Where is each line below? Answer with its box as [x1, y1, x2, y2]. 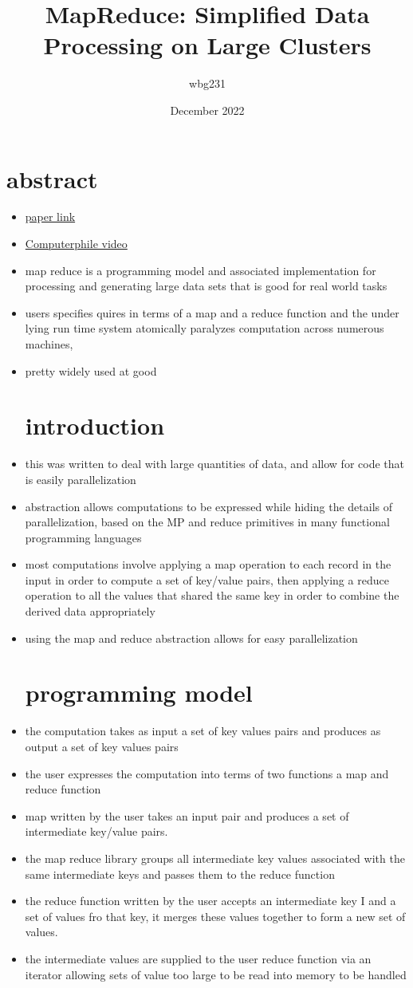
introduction [25, 409, 165, 442]
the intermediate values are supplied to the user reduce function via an [25, 950, 372, 966]
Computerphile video [25, 235, 128, 252]
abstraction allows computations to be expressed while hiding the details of [25, 498, 393, 514]
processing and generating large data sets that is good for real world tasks [25, 278, 387, 294]
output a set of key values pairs [25, 738, 179, 754]
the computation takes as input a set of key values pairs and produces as [25, 722, 381, 739]
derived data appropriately [25, 603, 155, 620]
